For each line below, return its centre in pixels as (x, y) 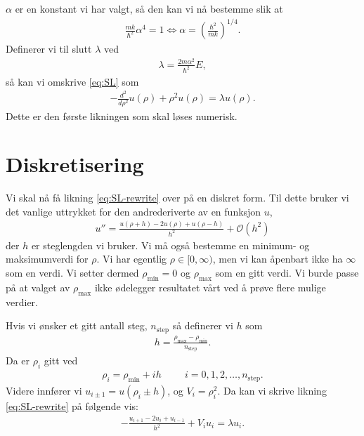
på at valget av (38, 287)
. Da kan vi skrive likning (272, 390)
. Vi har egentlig (132, 259)
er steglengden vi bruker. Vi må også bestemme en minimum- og (170, 245)
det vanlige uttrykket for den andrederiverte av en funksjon (134, 211)
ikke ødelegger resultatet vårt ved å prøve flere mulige (210, 287)
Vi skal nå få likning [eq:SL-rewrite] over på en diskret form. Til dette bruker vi (177, 198)
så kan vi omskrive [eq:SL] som (72, 81)
